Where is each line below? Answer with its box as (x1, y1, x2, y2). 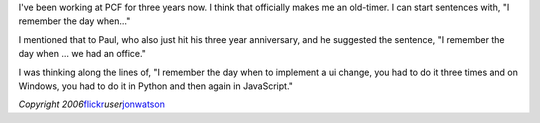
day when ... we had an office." (18, 48, 147, 60)
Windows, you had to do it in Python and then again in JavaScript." (18, 80, 294, 92)
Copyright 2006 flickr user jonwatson (18, 98, 165, 110)
